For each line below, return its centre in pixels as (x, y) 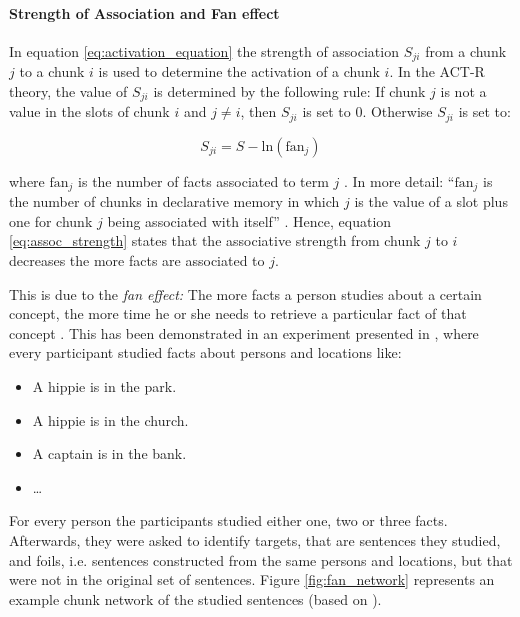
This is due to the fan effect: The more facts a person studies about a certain (245, 293)
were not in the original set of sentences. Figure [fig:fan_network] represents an (252, 579)
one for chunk (51, 220)
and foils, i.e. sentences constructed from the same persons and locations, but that (261, 559)
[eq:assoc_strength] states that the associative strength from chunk (215, 240)
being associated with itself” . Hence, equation (249, 220)
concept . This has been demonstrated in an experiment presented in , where (244, 332)
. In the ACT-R (437, 71)
